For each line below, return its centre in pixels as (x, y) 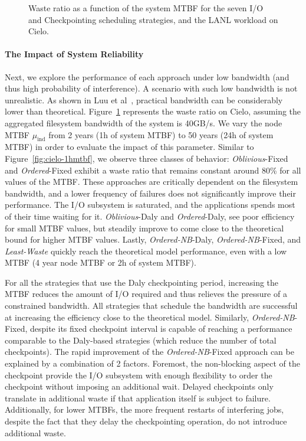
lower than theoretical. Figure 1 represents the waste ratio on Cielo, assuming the (153, 111)
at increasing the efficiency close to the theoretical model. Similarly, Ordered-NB (150, 317)
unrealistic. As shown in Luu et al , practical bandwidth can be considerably (144, 99)
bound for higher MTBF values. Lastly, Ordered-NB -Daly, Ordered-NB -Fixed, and (153, 239)
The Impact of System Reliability (74, 54)
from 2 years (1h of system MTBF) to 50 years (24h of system (161, 134)
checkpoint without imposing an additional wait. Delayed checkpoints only (139, 386)
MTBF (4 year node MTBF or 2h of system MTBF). (101, 262)
